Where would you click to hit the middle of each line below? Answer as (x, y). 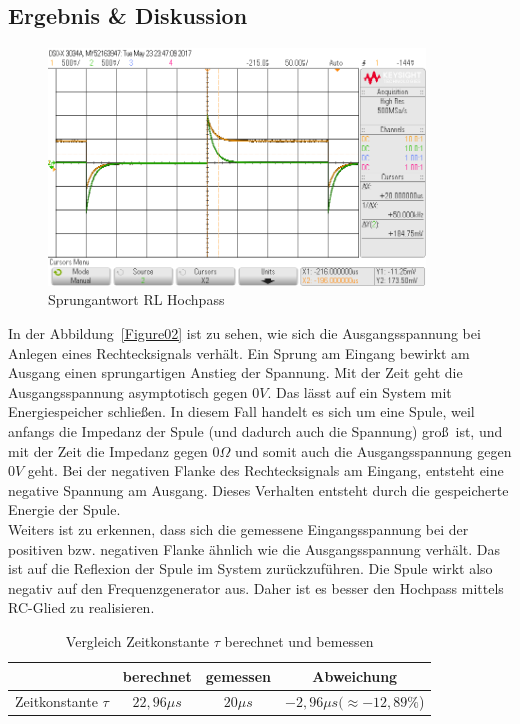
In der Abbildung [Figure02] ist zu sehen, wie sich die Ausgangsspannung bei (244, 333)
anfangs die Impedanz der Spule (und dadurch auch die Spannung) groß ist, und (255, 430)
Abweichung (355, 675)
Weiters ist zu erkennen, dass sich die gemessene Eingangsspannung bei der (238, 528)
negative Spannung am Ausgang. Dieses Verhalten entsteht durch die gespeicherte (258, 489)
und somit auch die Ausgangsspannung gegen (373, 450)
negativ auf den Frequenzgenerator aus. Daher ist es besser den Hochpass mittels (256, 587)
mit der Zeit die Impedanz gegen (108, 450)
